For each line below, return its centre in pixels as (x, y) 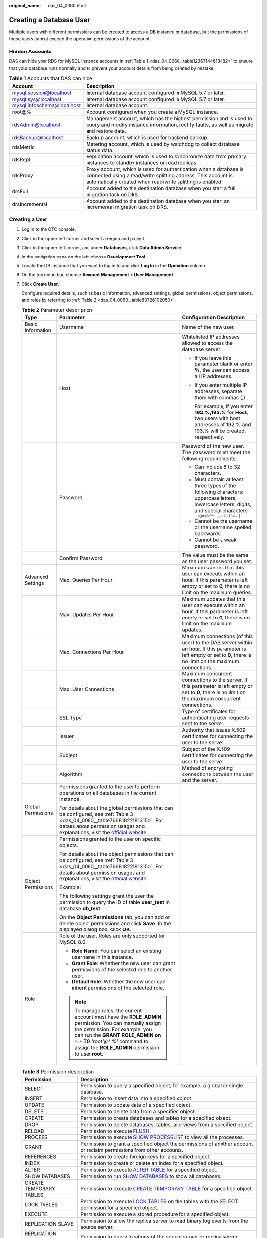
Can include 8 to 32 (218, 467)
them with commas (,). (221, 398)
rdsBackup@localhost (38, 137)
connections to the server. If (215, 680)
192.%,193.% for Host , (221, 413)
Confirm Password (81, 558)
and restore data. (106, 131)
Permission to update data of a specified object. (136, 1105)
